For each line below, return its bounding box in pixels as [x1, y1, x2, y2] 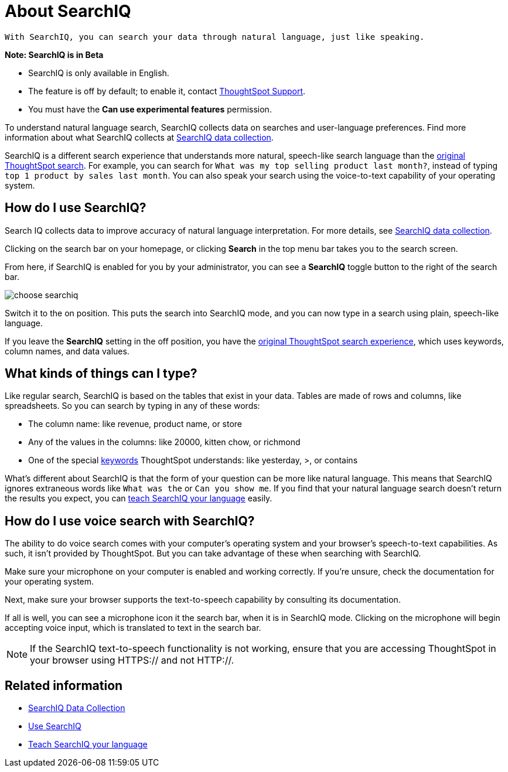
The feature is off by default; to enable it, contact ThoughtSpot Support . [28, 86, 306, 96]
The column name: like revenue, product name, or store [28, 419, 243, 429]
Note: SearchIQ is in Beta [5, 49, 104, 60]
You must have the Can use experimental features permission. [28, 104, 272, 114]
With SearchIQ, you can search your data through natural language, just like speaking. [5, 32, 425, 42]
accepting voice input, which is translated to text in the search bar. [5, 623, 261, 633]
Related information [5, 678, 123, 693]
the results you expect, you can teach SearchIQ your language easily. [5, 493, 272, 504]
